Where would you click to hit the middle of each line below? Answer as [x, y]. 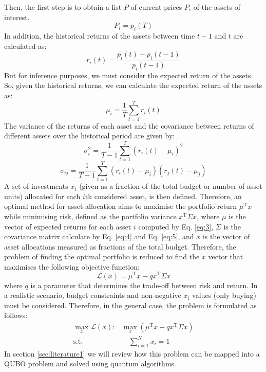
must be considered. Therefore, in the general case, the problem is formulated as [130, 305]
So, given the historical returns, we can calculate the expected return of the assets [133, 85]
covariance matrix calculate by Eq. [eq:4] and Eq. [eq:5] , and [99, 236]
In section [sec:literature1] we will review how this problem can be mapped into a [132, 353]
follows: [16, 315]
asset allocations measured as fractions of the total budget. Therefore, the [120, 246]
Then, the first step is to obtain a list [63, 7]
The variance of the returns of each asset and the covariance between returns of [129, 125]
